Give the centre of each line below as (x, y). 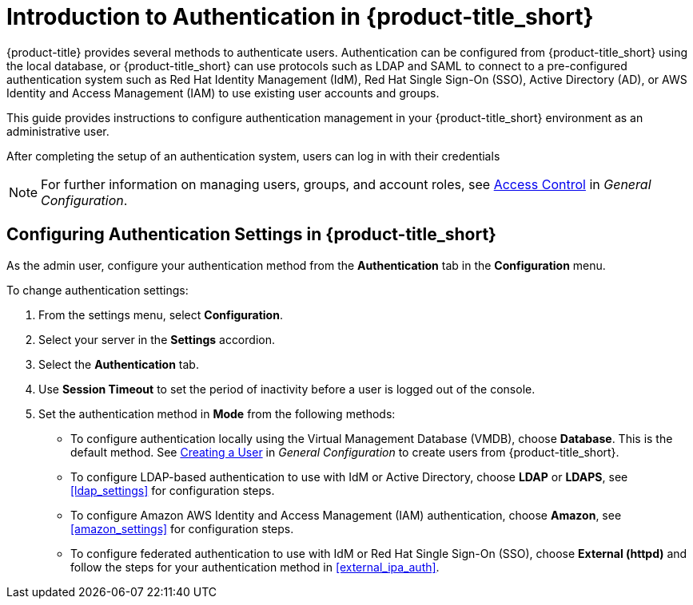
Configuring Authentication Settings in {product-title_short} (251, 235)
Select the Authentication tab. (119, 364)
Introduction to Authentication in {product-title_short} (300, 17)
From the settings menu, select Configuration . (161, 314)
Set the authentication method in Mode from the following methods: (217, 413)
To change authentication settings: (98, 290)
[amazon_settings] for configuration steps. (182, 528)
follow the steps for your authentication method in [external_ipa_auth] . (255, 567)
